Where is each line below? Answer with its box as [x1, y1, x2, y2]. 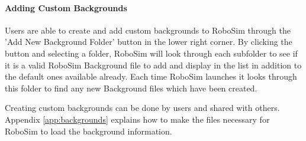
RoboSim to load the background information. [5, 124, 172, 137]
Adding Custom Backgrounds [5, 1, 127, 14]
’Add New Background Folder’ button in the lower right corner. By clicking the [5, 35, 292, 48]
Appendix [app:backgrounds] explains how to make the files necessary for [5, 113, 270, 125]
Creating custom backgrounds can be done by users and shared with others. [5, 101, 280, 114]
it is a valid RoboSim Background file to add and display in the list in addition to [5, 58, 302, 71]
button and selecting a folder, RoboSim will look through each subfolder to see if [5, 47, 298, 59]
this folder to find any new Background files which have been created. [5, 81, 257, 94]
